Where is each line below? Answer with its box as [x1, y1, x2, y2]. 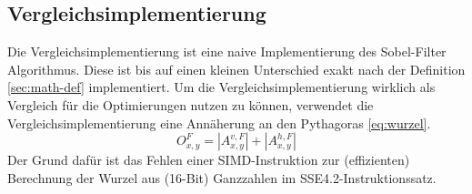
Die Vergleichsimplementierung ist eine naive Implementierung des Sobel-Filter [7, 42, 447, 61]
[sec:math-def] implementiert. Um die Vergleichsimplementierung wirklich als [7, 77, 436, 97]
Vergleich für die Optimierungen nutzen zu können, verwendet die [7, 95, 374, 114]
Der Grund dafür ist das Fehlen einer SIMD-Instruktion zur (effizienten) [7, 150, 410, 169]
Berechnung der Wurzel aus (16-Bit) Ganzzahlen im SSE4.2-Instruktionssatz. [7, 168, 437, 187]
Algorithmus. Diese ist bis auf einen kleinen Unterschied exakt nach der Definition [7, 59, 466, 78]
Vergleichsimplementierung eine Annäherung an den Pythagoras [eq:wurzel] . [7, 113, 431, 132]
